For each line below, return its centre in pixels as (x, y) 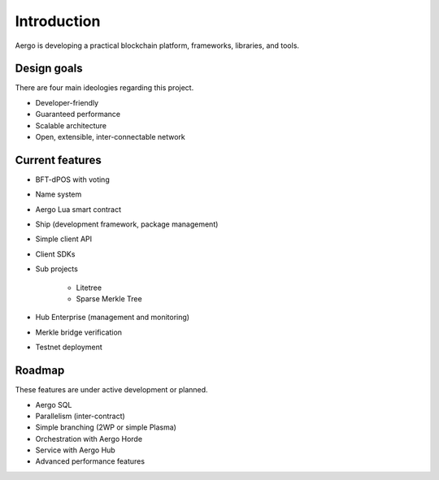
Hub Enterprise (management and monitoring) (113, 318)
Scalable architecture (71, 125)
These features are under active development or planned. (111, 390)
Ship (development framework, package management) (127, 224)
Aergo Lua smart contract (78, 209)
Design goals (49, 69)
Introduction (58, 21)
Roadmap (40, 371)
